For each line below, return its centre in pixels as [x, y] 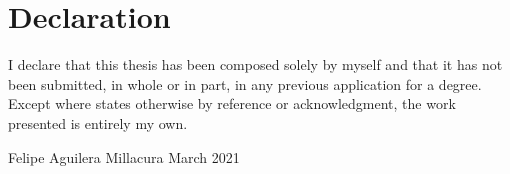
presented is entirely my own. [98, 122]
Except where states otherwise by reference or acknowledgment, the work [232, 103]
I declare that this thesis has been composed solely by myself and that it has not [255, 64]
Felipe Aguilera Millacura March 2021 [124, 156]
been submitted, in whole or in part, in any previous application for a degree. [245, 83]
